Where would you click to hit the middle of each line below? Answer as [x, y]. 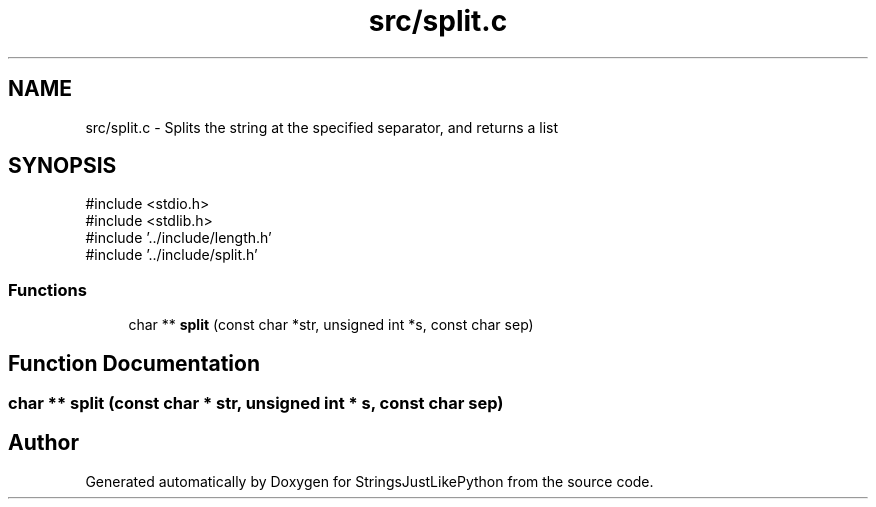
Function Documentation [134, 363]
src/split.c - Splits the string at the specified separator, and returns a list [322, 127]
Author [43, 443]
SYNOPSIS [62, 166]
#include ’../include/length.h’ [178, 238]
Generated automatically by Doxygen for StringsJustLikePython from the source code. [369, 481]
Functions [47, 289]
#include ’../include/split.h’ [171, 255]
